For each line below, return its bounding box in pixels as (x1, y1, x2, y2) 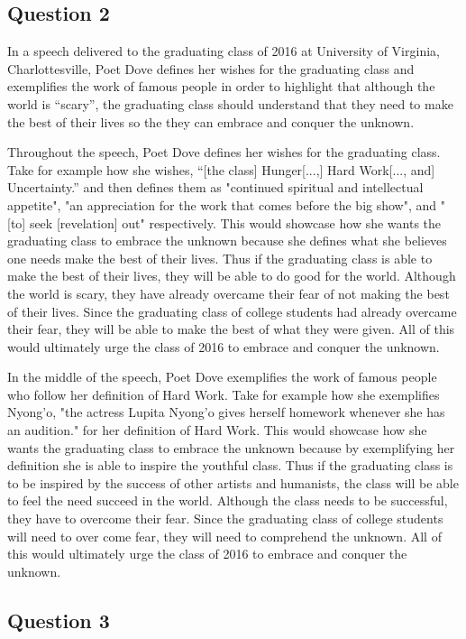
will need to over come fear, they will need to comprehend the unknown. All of (7, 526, 442, 545)
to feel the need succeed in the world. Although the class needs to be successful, (7, 491, 448, 510)
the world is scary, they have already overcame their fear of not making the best (7, 283, 450, 302)
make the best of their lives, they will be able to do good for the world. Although (7, 266, 456, 285)
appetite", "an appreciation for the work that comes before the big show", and (7, 195, 437, 214)
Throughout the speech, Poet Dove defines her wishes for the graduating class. (7, 143, 441, 162)
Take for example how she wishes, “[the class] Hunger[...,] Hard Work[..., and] (7, 160, 435, 179)
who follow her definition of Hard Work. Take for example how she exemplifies (7, 384, 440, 403)
